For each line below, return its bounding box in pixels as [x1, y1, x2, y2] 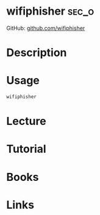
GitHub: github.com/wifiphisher [6, 24, 85, 32]
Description [6, 46, 67, 60]
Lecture [6, 115, 47, 129]
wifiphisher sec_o [6, 4, 95, 18]
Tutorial [6, 142, 47, 156]
